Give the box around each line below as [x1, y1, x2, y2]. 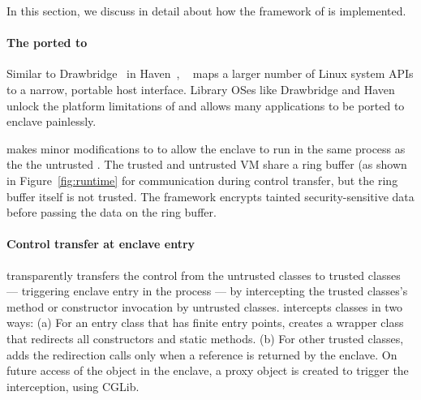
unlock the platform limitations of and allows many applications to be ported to [6, 97, 405, 114]
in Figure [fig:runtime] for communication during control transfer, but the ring [6, 171, 398, 188]
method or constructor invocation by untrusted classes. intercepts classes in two [6, 298, 403, 315]
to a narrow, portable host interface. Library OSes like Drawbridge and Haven [6, 80, 395, 97]
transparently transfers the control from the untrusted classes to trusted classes [6, 266, 401, 283]
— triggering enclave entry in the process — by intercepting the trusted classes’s [6, 282, 408, 299]
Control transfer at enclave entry [6, 235, 195, 252]
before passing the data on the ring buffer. [6, 204, 217, 221]
